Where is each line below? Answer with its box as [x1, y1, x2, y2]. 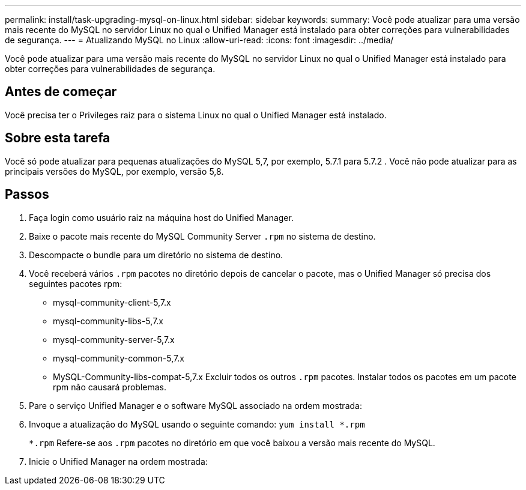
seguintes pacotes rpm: [29, 278, 122, 289]
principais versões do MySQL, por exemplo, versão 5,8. [5, 166, 224, 177]
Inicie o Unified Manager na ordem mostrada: [29, 456, 208, 467]
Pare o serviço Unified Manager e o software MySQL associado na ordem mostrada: [29, 400, 362, 411]
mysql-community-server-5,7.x [53, 334, 175, 345]
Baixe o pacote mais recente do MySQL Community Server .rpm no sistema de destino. [29, 231, 376, 241]
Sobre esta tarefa [5, 130, 110, 146]
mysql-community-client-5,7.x [53, 297, 171, 307]
